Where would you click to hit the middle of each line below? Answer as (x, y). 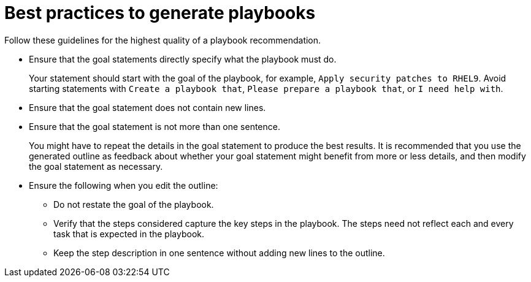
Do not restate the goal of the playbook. (134, 204)
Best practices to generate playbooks (160, 13)
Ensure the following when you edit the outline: (124, 185)
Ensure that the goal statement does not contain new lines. (147, 107)
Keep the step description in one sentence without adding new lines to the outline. (219, 253)
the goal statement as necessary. (96, 166)
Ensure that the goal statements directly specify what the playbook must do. (183, 59)
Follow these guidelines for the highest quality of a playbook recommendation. (163, 40)
